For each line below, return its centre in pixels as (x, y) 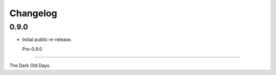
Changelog (33, 13)
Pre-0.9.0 (32, 49)
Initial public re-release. (47, 40)
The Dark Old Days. (30, 65)
